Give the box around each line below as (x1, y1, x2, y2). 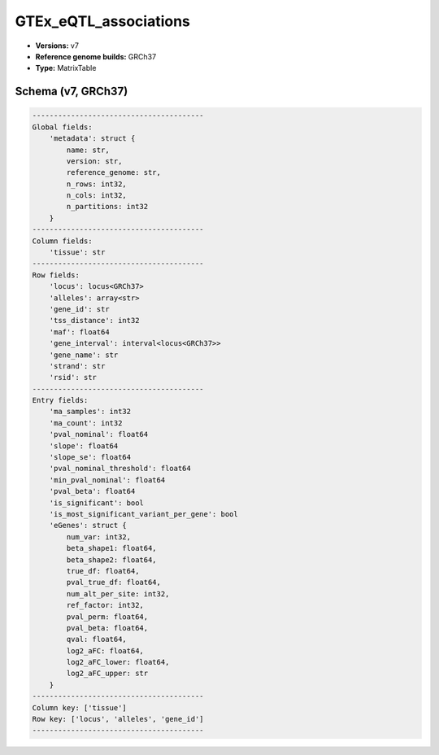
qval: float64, (66, 635, 128, 644)
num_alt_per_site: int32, (66, 589, 170, 598)
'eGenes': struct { (49, 521, 128, 530)
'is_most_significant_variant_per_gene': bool (49, 509, 239, 518)
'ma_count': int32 (49, 418, 123, 427)
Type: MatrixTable (35, 63, 97, 73)
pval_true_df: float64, (66, 578, 162, 587)
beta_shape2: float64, (66, 555, 158, 565)
